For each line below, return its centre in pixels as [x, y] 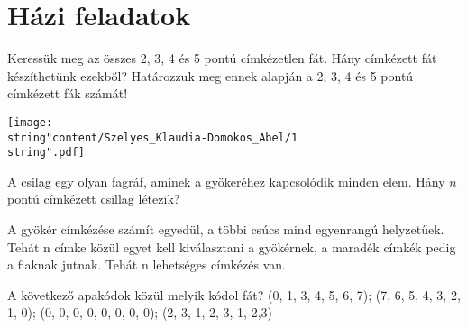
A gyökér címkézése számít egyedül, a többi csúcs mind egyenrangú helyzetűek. [226, 229]
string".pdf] [46, 153]
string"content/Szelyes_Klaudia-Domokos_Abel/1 [153, 137]
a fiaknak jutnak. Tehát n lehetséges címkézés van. [147, 264]
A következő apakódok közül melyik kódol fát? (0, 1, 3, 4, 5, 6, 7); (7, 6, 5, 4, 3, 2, [234, 294]
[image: [30, 122]
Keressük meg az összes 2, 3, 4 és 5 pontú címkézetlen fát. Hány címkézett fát [222, 58]
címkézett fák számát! [68, 93]
